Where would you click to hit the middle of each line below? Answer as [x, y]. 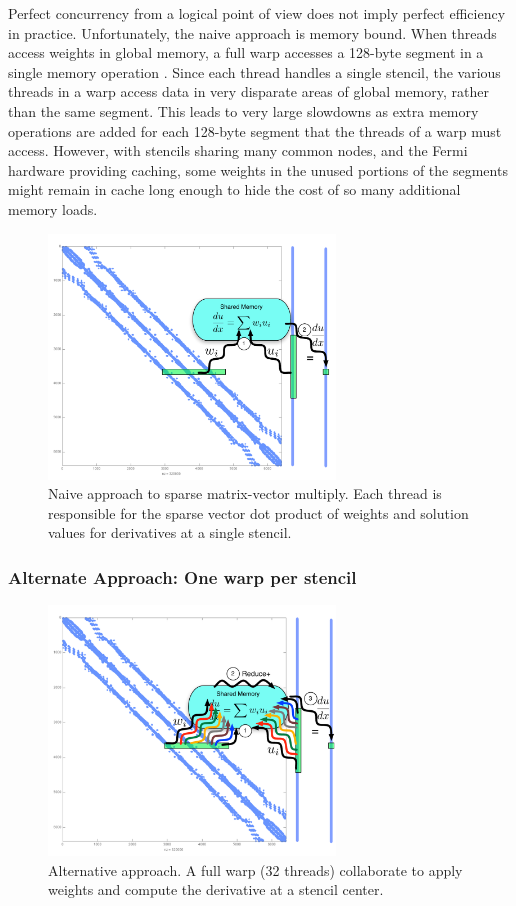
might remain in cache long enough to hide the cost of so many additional [234, 189]
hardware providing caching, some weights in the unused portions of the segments [258, 169]
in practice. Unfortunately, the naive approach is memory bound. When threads [252, 32]
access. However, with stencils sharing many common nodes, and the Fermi [238, 150]
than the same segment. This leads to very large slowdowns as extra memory [243, 110]
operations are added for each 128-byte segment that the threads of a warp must [255, 130]
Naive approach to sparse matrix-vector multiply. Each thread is [245, 493]
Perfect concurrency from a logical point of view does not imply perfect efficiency [257, 13]
